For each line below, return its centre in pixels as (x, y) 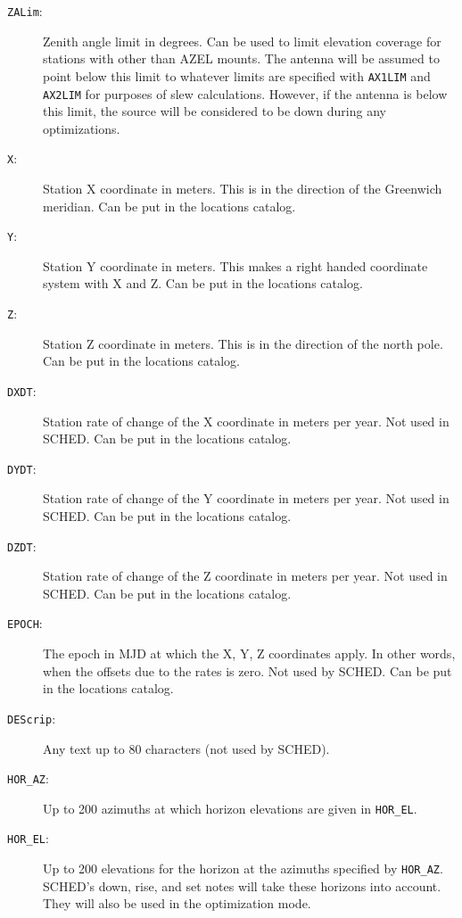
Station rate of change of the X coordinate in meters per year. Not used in (246, 421)
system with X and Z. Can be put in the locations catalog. (203, 283)
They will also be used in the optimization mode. (177, 903)
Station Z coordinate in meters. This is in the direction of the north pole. (243, 343)
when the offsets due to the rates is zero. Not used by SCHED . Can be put (247, 670)
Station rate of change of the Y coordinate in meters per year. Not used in (246, 498)
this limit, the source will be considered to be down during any (214, 111)
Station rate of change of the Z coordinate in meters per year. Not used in (245, 576)
